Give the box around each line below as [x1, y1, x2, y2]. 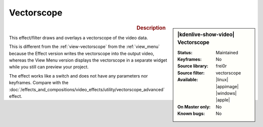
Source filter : [177, 70, 205, 76]
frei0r [216, 63, 227, 69]
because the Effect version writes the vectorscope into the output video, [9, 50, 154, 56]
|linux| [216, 77, 228, 82]
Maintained [216, 49, 239, 55]
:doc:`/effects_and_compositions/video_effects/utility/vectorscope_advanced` [9, 86, 165, 92]
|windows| [216, 90, 237, 96]
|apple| [216, 97, 230, 103]
